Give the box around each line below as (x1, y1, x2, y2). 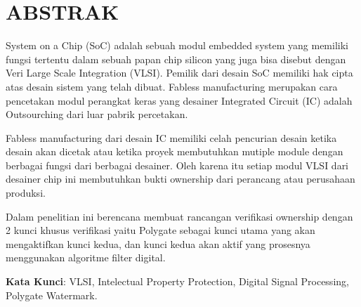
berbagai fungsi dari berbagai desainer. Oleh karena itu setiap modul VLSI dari (6, 157, 349, 172)
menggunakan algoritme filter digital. (6, 250, 166, 265)
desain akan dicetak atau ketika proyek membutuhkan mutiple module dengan (6, 144, 343, 159)
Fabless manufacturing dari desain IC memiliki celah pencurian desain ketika (6, 130, 337, 145)
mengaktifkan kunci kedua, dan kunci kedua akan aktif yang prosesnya (6, 236, 310, 251)
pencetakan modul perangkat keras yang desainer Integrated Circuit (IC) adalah (6, 93, 353, 107)
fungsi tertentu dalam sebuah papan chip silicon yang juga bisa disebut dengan (6, 51, 346, 66)
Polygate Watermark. (6, 287, 98, 302)
